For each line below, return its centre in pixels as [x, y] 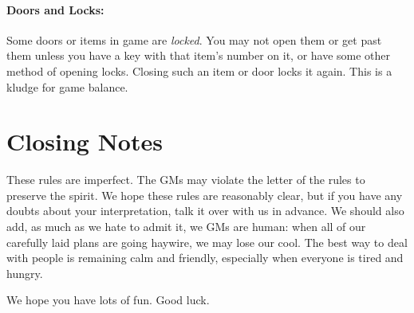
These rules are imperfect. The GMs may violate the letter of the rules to [186, 180]
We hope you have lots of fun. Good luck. [108, 300]
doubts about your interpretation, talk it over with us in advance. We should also [205, 211]
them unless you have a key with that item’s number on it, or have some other [199, 55]
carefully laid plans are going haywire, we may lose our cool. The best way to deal [207, 242]
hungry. [25, 273]
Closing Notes [85, 141]
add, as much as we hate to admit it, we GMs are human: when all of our [186, 227]
